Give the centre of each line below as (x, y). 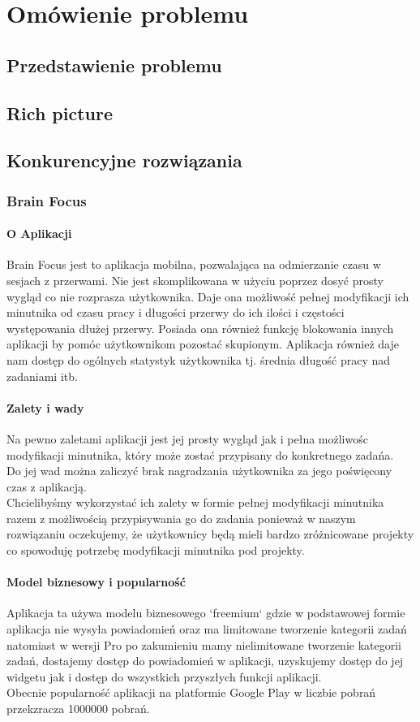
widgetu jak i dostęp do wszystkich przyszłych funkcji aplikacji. (164, 676)
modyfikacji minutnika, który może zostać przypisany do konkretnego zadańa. (200, 454)
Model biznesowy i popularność (96, 582)
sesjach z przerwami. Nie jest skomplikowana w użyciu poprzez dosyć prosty (195, 280)
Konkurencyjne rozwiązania (124, 160)
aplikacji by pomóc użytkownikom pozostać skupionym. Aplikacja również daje (203, 344)
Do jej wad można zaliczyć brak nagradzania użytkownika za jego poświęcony (199, 471)
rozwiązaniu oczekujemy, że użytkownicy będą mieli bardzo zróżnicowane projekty (210, 534)
